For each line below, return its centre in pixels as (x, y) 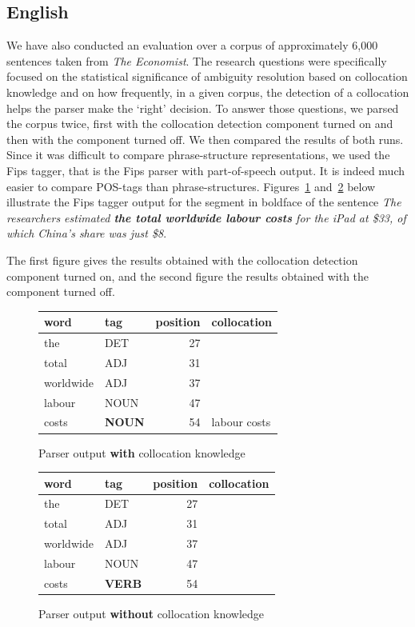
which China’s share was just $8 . (87, 233)
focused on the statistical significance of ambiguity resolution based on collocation (207, 76)
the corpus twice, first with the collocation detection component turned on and (200, 124)
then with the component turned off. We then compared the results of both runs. (205, 139)
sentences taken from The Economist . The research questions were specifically (197, 60)
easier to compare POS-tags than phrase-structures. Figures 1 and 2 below (191, 186)
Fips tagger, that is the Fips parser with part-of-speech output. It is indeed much (206, 170)
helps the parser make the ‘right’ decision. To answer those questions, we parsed (203, 108)
